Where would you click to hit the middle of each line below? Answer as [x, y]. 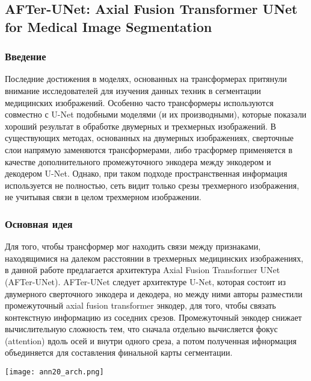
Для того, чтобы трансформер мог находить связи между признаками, [133, 246]
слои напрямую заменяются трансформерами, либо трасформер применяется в [149, 149]
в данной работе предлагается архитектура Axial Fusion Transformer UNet [143, 270]
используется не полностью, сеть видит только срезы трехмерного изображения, [152, 185]
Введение [26, 56]
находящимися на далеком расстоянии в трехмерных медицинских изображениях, [154, 258]
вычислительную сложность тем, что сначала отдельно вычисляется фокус [141, 329]
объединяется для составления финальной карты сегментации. [119, 352]
